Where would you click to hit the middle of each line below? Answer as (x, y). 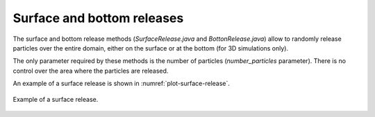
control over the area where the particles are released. (91, 71)
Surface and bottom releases (98, 18)
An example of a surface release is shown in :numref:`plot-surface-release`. (122, 84)
